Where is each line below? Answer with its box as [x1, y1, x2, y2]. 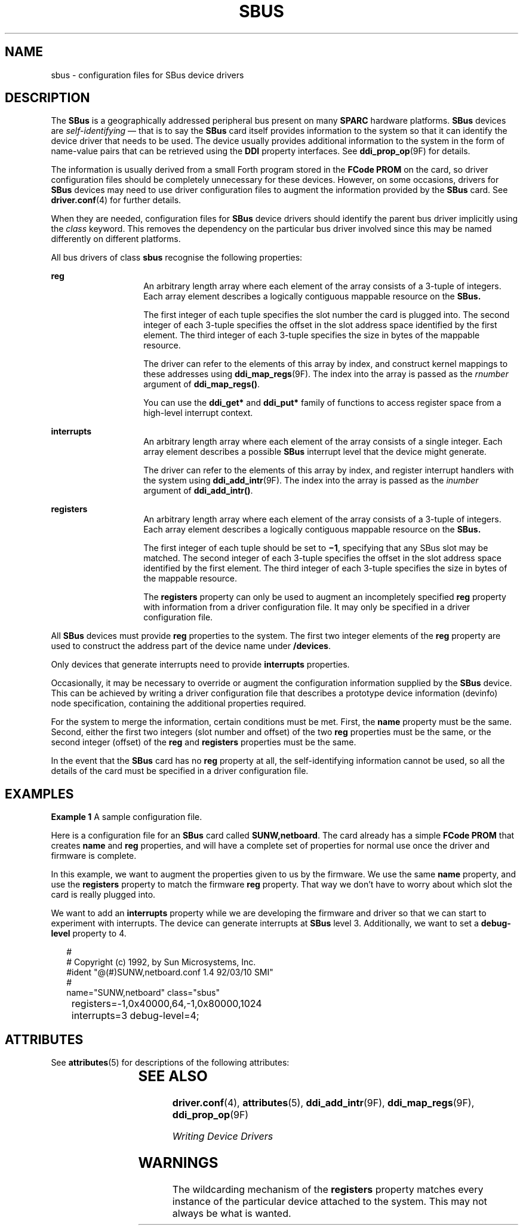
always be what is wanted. [172, 1207, 291, 1219]
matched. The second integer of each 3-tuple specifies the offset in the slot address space [143, 553, 502, 564]
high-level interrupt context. [143, 408, 253, 418]
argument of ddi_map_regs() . [143, 379, 260, 390]
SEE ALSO [138, 1067, 208, 1085]
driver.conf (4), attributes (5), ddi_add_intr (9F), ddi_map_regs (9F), [172, 1097, 475, 1109]
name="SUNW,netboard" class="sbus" [66, 987, 220, 998]
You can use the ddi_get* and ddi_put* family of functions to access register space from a [143, 397, 502, 408]
